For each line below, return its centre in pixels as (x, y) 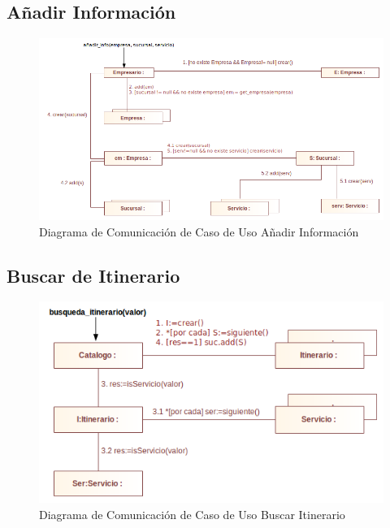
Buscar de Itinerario (93, 275)
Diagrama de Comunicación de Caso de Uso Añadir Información (199, 231)
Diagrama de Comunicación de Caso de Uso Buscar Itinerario (192, 514)
